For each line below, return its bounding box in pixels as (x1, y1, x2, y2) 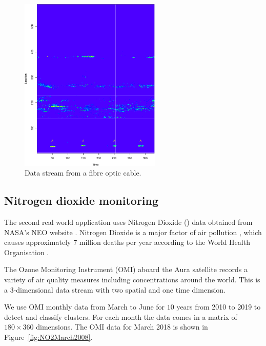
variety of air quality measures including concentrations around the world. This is (4, 274, 260, 284)
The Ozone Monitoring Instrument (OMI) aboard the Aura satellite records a (4, 264, 248, 275)
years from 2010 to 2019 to (176, 301, 261, 312)
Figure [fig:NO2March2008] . (4, 331, 93, 342)
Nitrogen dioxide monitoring (4, 193, 159, 208)
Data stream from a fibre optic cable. (25, 167, 141, 178)
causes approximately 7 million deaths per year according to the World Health (4, 237, 250, 247)
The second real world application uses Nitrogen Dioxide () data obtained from (4, 216, 253, 227)
